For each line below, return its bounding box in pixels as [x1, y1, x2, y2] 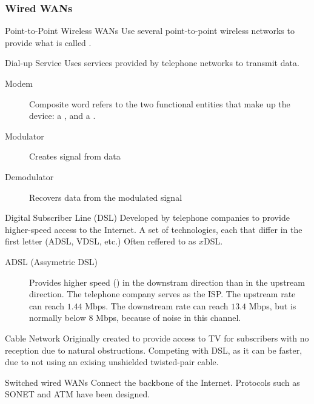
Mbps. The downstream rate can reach [85, 299, 229, 312]
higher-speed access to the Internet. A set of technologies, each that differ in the [5, 223, 302, 235]
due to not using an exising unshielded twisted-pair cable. [5, 355, 219, 368]
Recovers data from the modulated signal [29, 190, 182, 203]
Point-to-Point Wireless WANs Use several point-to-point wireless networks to [5, 24, 295, 37]
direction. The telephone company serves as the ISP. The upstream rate [29, 288, 296, 300]
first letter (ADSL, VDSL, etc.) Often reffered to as [5, 235, 196, 247]
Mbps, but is [249, 299, 296, 312]
